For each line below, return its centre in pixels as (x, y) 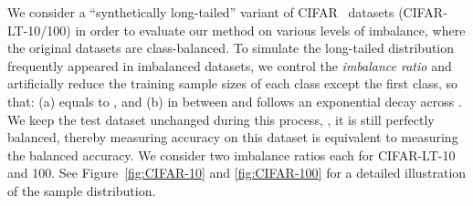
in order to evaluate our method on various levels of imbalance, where (270, 30)
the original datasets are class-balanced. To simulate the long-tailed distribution (231, 48)
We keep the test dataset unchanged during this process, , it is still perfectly (221, 119)
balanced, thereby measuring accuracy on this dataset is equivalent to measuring (233, 137)
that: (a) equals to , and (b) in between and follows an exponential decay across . (235, 101)
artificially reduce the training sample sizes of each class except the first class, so (233, 83)
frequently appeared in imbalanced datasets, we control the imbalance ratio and (230, 65)
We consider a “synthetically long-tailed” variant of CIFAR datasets (201, 12)
